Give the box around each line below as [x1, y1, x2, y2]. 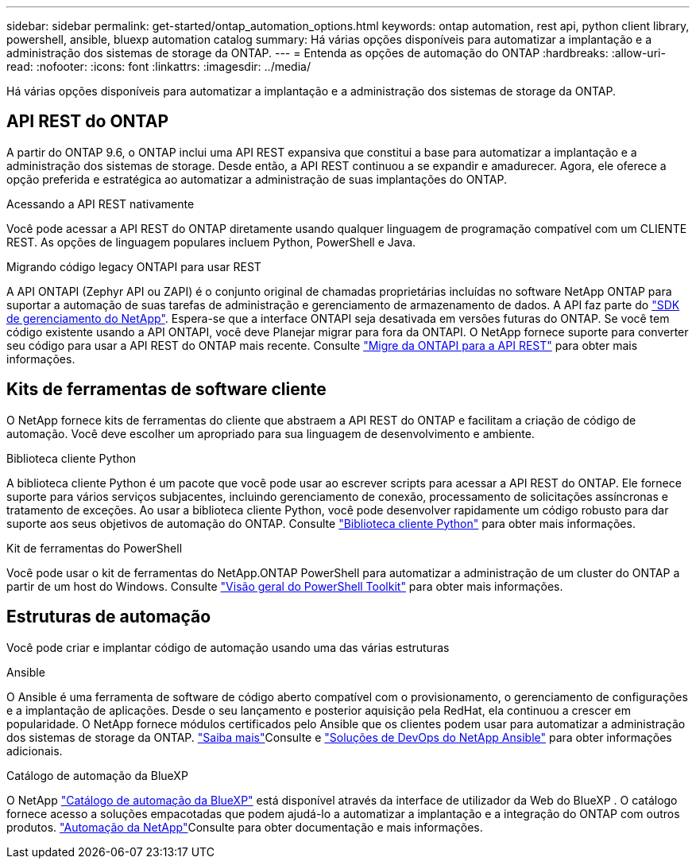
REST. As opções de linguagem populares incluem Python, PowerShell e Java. [6, 235, 416, 249]
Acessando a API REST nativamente [6, 196, 195, 211]
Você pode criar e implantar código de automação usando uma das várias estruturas [6, 640, 450, 654]
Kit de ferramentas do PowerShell [6, 541, 183, 555]
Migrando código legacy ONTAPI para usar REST [6, 259, 261, 273]
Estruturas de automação [6, 607, 211, 627]
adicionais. [6, 743, 63, 758]
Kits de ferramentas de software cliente [6, 379, 327, 400]
